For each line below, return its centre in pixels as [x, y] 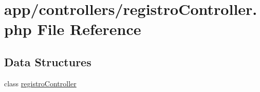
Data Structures [48, 61]
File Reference [89, 29]
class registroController [40, 83]
